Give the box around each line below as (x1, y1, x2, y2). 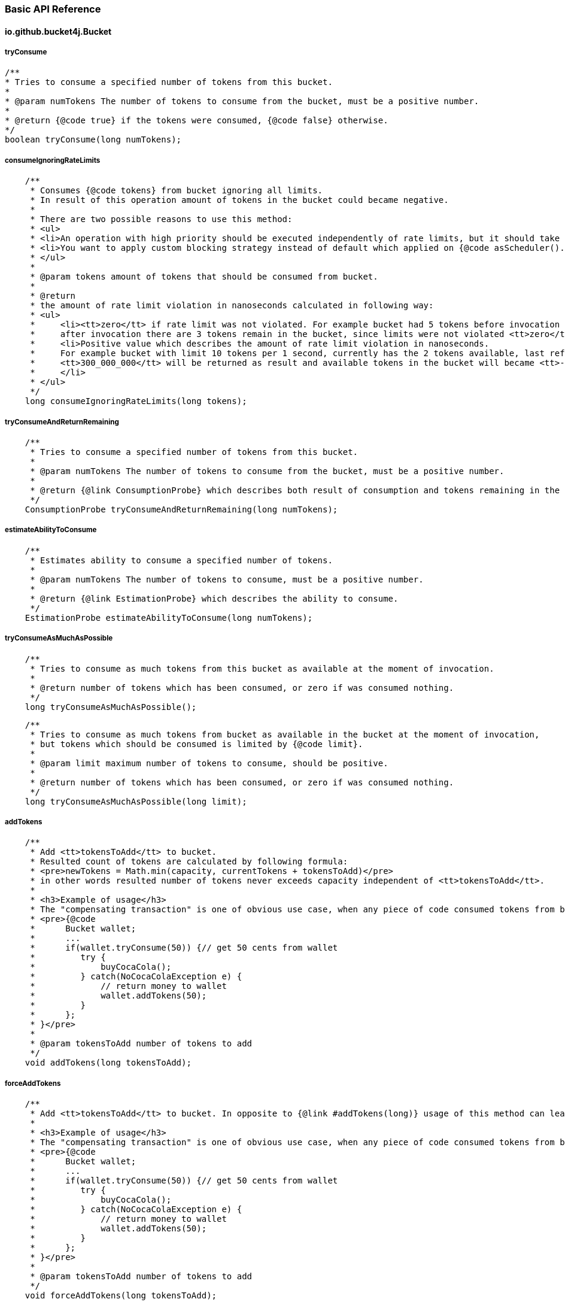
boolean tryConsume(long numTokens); (5, 135, 182, 145)
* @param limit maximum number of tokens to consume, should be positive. (30, 758, 388, 768)
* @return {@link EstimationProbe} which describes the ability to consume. (30, 593, 399, 603)
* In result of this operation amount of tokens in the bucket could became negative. (30, 195, 449, 205)
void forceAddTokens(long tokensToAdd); (25, 1291, 217, 1301)
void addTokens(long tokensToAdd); (25, 1058, 192, 1068)
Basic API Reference (5, 3, 101, 15)
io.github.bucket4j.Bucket (5, 26, 112, 37)
